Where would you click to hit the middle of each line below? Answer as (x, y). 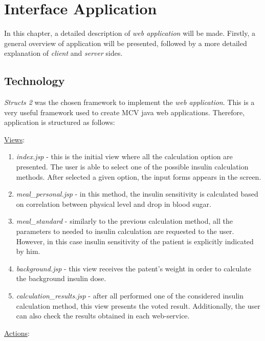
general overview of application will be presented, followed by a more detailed (126, 43)
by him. (28, 251)
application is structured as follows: (60, 122)
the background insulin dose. (61, 278)
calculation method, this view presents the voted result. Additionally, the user (138, 305)
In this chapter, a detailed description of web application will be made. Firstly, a (130, 33)
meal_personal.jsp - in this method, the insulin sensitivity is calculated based (137, 194)
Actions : (17, 333)
